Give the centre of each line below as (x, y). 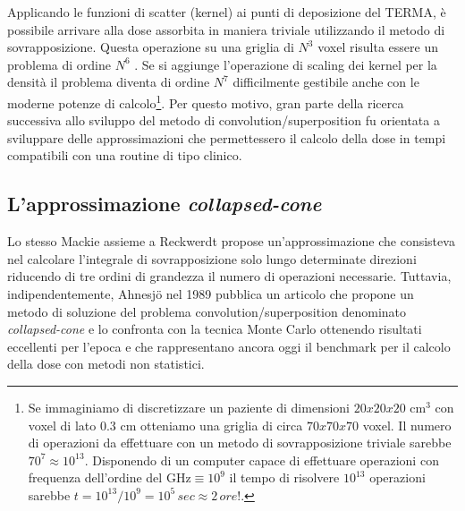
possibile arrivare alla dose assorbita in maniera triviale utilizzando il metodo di (226, 29)
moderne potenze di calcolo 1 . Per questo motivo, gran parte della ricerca (206, 101)
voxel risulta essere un (378, 47)
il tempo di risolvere (284, 477)
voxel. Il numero (407, 425)
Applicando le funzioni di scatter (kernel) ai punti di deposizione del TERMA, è (227, 12)
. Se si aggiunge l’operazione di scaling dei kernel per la (286, 64)
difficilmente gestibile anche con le (326, 82)
